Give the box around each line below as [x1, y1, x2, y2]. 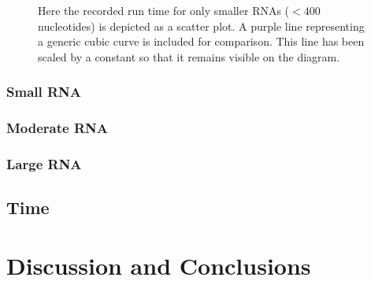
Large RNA [6, 153, 82, 173]
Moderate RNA [6, 118, 109, 138]
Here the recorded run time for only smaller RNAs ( [38, 2, 290, 18]
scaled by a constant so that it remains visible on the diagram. [38, 48, 340, 65]
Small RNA [6, 82, 82, 102]
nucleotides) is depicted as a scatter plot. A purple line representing [38, 17, 365, 34]
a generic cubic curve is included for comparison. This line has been [38, 33, 365, 50]
